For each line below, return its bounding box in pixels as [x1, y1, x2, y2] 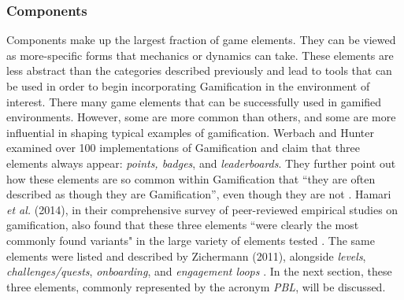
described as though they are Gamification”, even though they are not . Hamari [6, 186, 391, 202]
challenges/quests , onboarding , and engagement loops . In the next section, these [6, 263, 392, 280]
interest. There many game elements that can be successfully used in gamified [6, 93, 382, 109]
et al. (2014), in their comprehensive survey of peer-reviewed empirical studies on [6, 201, 398, 217]
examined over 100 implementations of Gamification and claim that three [6, 139, 361, 156]
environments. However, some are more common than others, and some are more [6, 109, 396, 125]
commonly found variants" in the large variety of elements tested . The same [6, 231, 375, 248]
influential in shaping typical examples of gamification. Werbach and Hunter [6, 124, 374, 140]
